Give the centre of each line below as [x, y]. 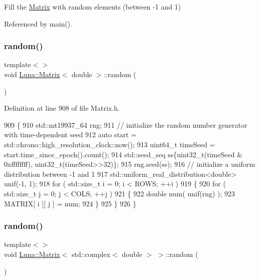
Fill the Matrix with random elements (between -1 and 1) [93, 7]
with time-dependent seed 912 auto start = [70, 134]
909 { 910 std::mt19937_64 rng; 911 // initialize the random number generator [126, 124]
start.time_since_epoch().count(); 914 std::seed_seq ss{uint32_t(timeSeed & [123, 154]
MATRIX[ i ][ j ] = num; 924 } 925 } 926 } [70, 203]
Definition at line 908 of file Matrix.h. [62, 108]
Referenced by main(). [38, 23]
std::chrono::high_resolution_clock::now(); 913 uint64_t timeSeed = [110, 144]
